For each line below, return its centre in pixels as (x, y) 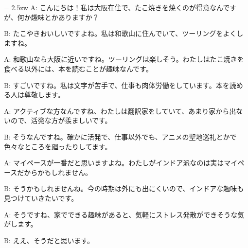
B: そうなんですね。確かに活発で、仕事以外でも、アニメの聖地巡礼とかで (120, 136)
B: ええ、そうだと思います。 (49, 240)
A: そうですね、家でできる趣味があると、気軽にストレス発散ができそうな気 (124, 214)
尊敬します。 (44, 95)
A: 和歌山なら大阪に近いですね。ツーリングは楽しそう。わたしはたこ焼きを (124, 59)
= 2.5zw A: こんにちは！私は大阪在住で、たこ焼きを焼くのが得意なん (114, 7)
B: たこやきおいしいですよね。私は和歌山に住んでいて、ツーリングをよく (120, 33)
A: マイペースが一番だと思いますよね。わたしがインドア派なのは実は (114, 163)
